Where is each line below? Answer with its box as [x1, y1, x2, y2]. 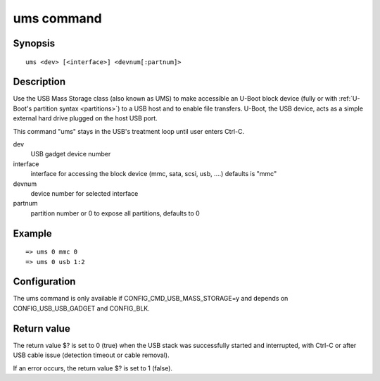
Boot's [13, 104, 32, 113]
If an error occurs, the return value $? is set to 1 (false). [13, 363, 172, 373]
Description [13, 76, 66, 88]
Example [13, 227, 52, 239]
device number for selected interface [30, 189, 139, 197]
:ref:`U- [338, 94, 360, 103]
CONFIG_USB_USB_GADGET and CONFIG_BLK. [13, 304, 151, 313]
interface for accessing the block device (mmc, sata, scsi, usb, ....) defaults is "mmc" [30, 170, 277, 178]
